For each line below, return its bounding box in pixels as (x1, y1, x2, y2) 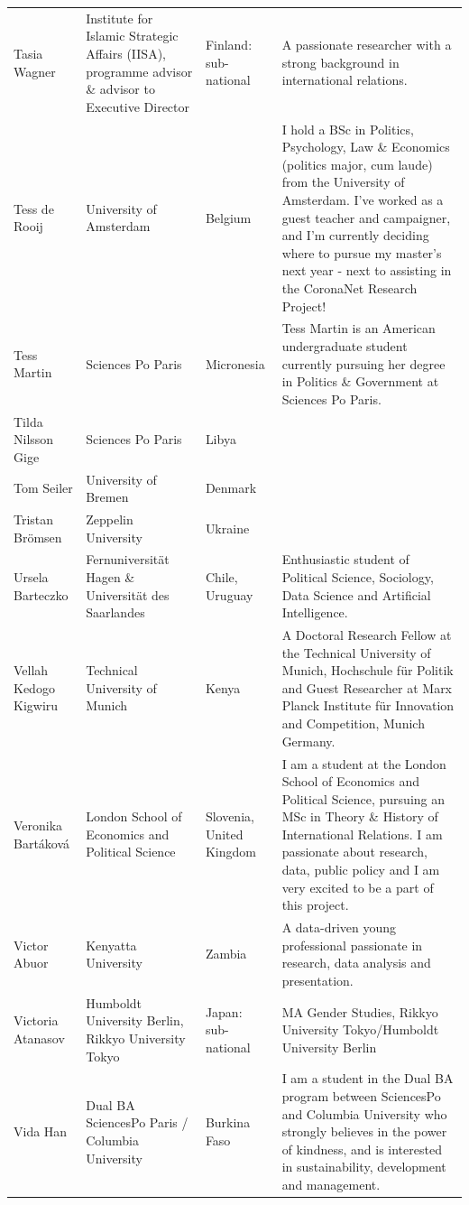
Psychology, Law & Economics (281, 137, 450, 156)
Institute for (86, 8, 153, 27)
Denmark (205, 478, 257, 497)
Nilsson (14, 430, 54, 449)
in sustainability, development (281, 1157, 446, 1176)
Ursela (14, 568, 49, 587)
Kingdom (205, 842, 256, 861)
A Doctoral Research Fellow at (281, 626, 452, 644)
